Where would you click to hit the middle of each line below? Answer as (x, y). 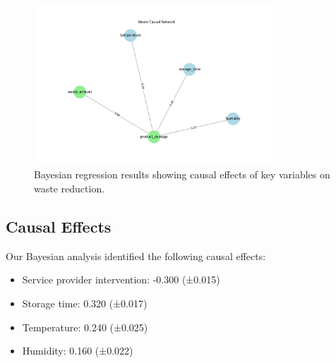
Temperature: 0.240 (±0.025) (85, 327)
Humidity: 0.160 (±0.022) (78, 351)
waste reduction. (70, 189)
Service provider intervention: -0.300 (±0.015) (121, 279)
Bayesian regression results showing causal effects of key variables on (182, 174)
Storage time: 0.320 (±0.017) (85, 303)
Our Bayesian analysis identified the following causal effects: (136, 256)
